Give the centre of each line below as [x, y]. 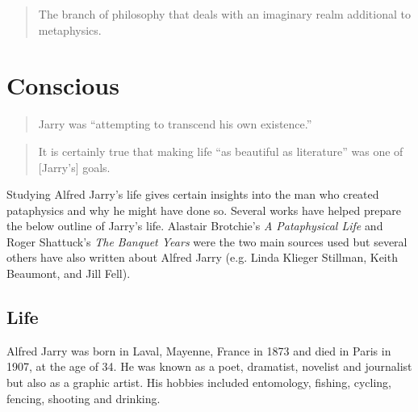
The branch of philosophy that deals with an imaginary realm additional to [224, 14]
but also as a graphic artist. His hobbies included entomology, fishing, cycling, [199, 383]
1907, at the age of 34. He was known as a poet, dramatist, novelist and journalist [209, 366]
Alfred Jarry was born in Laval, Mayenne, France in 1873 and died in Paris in [199, 350]
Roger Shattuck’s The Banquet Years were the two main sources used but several [207, 241]
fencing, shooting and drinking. [84, 398]
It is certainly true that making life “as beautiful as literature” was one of [221, 151]
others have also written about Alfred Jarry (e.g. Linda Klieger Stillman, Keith [202, 257]
